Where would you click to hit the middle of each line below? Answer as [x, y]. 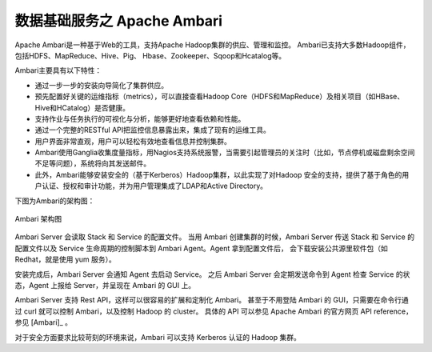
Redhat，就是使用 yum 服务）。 [65, 259]
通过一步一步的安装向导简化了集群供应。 [101, 85]
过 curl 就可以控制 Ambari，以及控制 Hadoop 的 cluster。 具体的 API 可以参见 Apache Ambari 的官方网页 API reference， [214, 311]
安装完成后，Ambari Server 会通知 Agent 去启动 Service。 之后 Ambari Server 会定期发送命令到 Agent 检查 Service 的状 [212, 274]
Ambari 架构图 [38, 219]
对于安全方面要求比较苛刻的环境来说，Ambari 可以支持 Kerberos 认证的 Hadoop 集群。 [158, 337]
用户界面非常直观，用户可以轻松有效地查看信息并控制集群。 [133, 141]
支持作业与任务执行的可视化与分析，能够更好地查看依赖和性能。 [140, 118]
